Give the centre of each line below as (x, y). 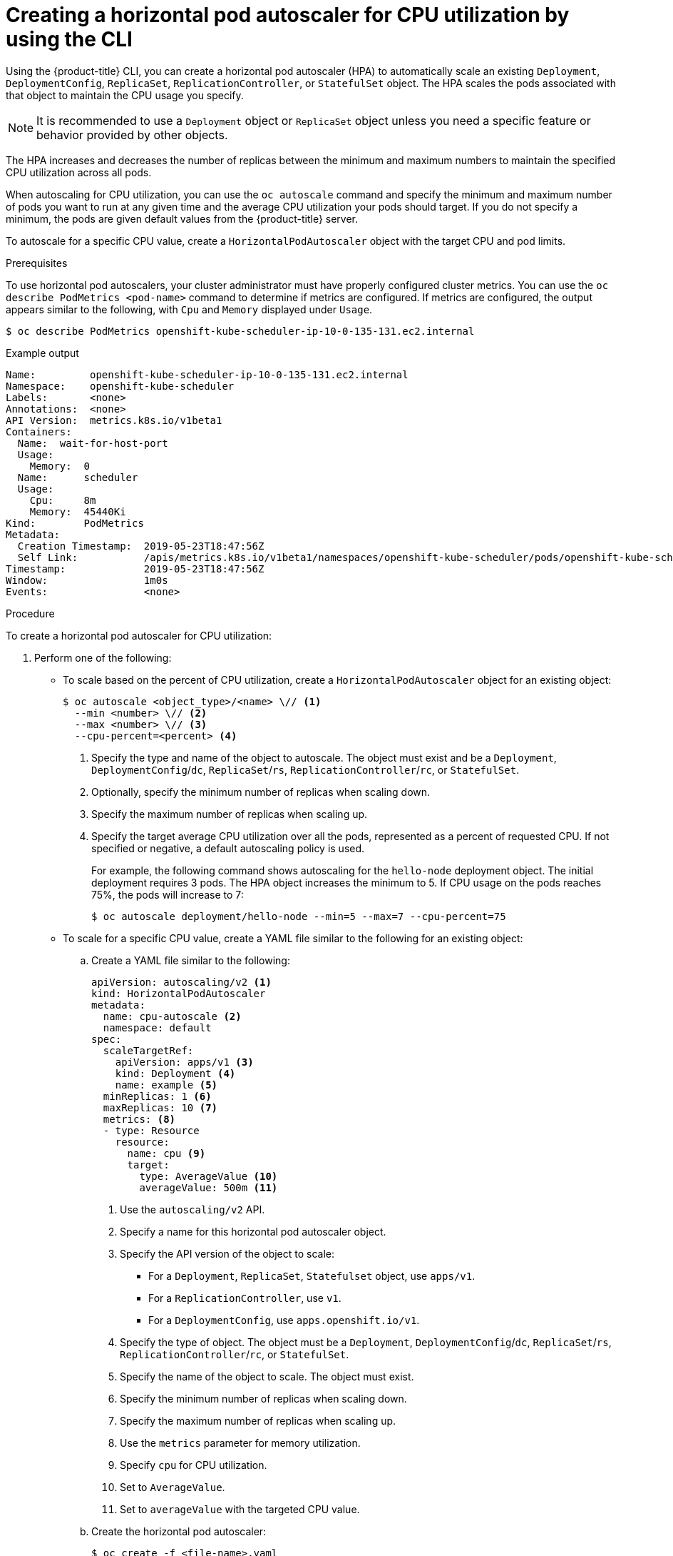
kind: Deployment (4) (175, 1073)
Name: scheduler (78, 477)
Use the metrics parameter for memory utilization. (240, 1443)
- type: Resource (151, 1130)
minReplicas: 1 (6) (157, 1096)
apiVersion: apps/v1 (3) (184, 1062)
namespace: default (157, 1027)
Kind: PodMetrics (75, 523)
